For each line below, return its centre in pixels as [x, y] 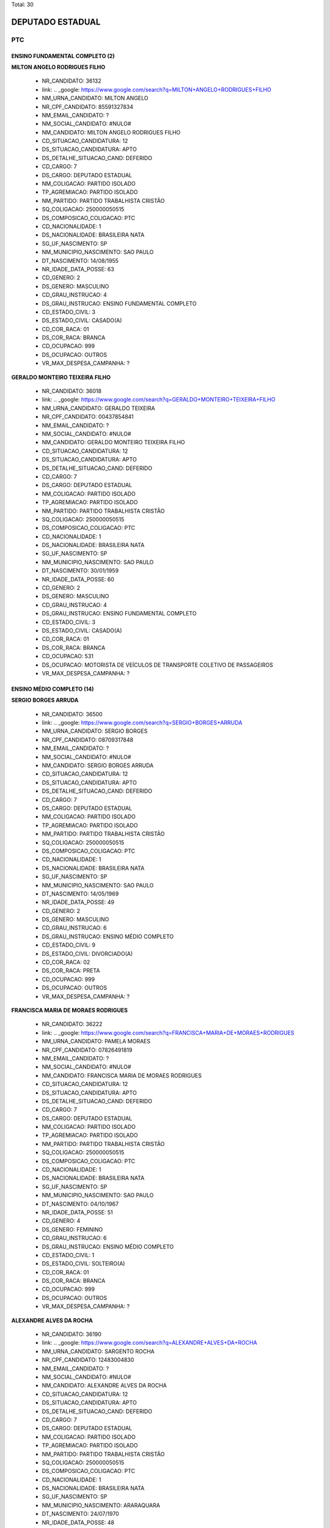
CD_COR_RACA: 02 [66, 962]
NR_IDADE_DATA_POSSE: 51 [77, 1212]
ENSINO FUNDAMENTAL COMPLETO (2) [63, 56]
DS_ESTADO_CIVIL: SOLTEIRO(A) [83, 1264]
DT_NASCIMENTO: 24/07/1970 [80, 1514]
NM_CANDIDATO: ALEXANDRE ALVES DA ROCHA [105, 1386]
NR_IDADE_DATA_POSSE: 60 [78, 579]
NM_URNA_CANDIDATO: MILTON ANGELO [95, 98]
